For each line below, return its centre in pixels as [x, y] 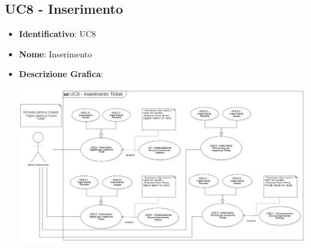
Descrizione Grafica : [61, 74]
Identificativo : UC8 [57, 34]
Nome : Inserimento [55, 53]
